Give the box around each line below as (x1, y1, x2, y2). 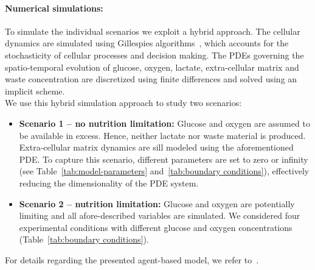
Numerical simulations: (5, 1, 103, 14)
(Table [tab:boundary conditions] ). (19, 233, 149, 246)
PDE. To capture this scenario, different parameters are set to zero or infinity (19, 152, 308, 165)
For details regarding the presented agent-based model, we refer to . (5, 253, 259, 266)
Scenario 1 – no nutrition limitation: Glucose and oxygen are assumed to (19, 116, 310, 129)
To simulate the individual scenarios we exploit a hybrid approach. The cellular (5, 24, 300, 37)
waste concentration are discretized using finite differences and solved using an (5, 73, 297, 85)
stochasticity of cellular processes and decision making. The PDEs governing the (5, 48, 304, 61)
